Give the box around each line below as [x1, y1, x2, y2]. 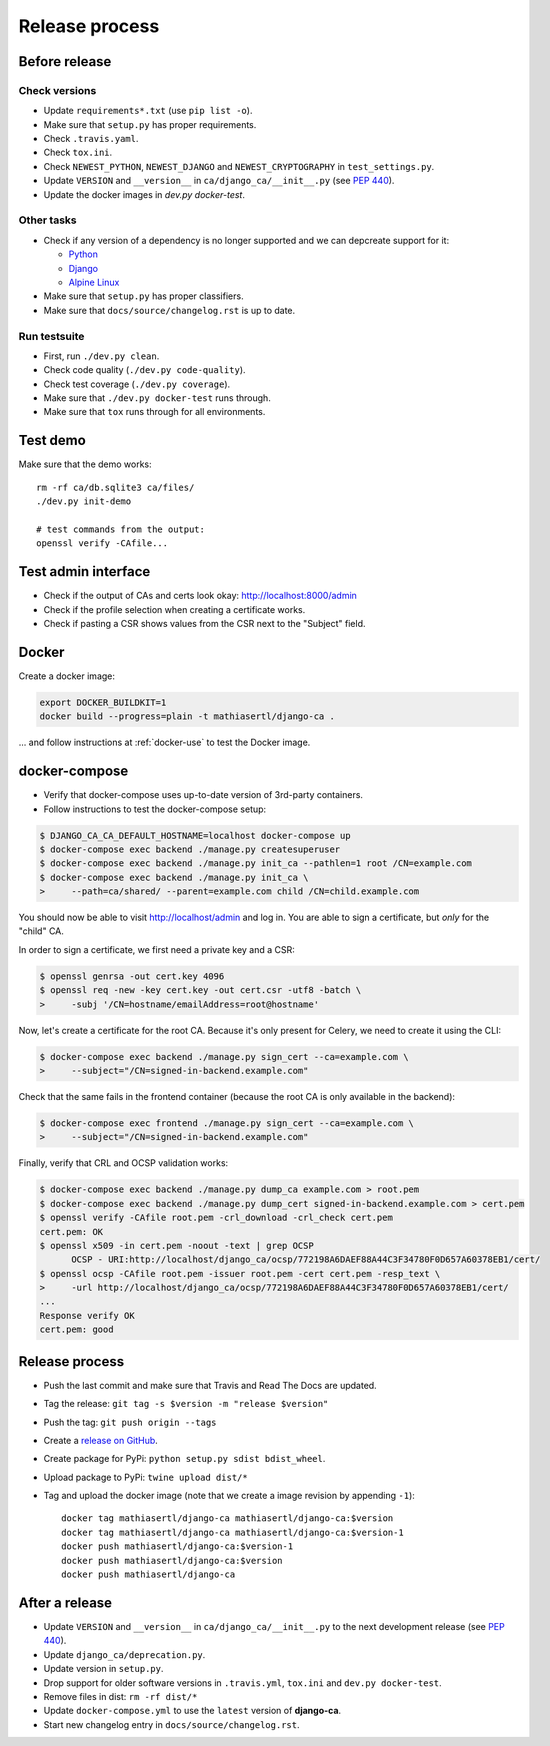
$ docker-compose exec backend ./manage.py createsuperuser [39, 843, 341, 855]
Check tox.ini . [43, 146, 113, 159]
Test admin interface [18, 563, 151, 580]
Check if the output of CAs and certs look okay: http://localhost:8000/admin [43, 590, 357, 602]
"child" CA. [18, 925, 65, 937]
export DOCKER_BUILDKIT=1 [39, 696, 167, 708]
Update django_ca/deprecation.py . [43, 1648, 206, 1660]
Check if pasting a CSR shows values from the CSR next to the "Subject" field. [43, 618, 366, 629]
